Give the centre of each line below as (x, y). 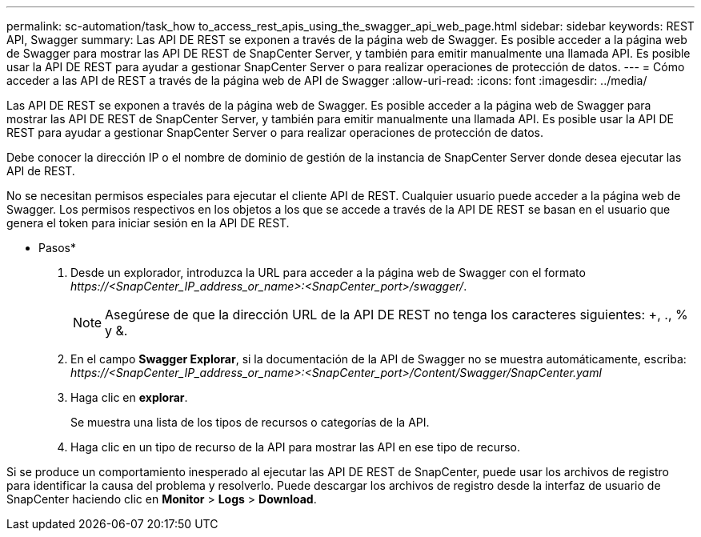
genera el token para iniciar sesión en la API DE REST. (148, 223)
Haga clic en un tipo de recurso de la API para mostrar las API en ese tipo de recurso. (296, 447)
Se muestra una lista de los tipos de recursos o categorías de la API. (250, 422)
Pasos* (57, 248)
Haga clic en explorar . (129, 397)
